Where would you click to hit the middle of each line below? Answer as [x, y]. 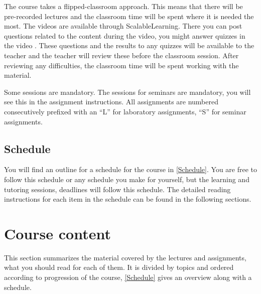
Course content [57, 233]
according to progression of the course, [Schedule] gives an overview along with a [128, 277]
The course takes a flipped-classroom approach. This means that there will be [123, 6]
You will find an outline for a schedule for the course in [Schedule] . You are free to [130, 169]
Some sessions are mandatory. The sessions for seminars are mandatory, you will [127, 92]
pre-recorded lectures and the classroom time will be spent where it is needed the [129, 16]
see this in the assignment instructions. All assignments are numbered [111, 102]
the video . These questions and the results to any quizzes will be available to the [129, 45]
